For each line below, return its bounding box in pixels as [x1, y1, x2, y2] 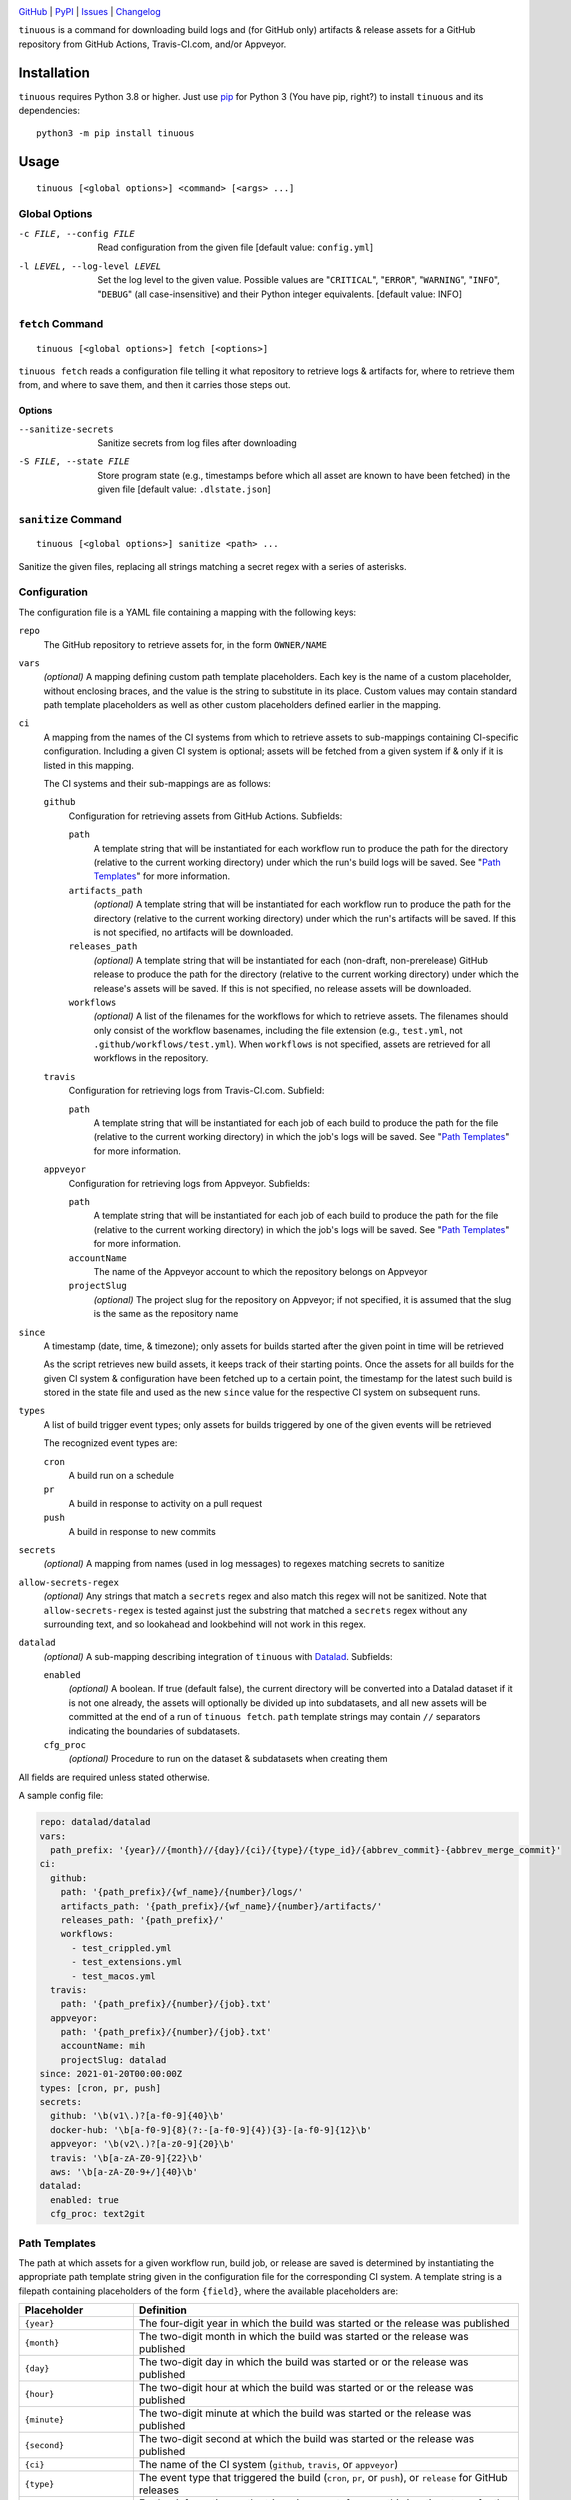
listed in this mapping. [43, 759, 135, 771]
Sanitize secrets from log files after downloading [97, 437, 297, 449]
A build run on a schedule [68, 1470, 175, 1482]
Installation [18, 64, 90, 81]
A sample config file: [18, 1790, 104, 1802]
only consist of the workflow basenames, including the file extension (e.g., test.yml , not [93, 1024, 464, 1036]
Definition [138, 2303, 187, 2317]
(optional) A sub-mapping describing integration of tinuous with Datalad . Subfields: [43, 1650, 393, 1662]
